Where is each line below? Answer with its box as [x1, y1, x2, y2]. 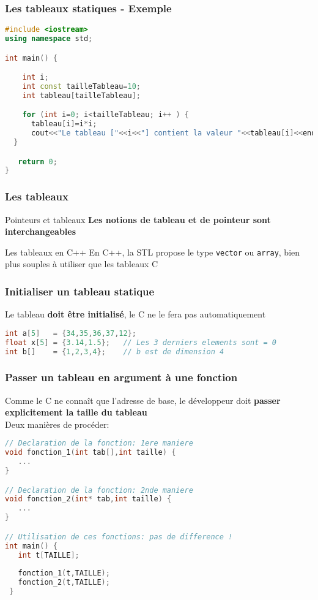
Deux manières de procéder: [5, 417, 109, 430]
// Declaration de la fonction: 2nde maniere [5, 485, 193, 495]
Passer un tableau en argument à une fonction [5, 370, 238, 385]
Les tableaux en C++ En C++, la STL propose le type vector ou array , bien [5, 245, 300, 258]
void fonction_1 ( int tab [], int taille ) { [5, 448, 176, 457]
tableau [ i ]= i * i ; [31, 120, 97, 129]
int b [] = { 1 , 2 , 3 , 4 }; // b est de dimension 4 [5, 347, 224, 356]
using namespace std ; [5, 34, 93, 44]
